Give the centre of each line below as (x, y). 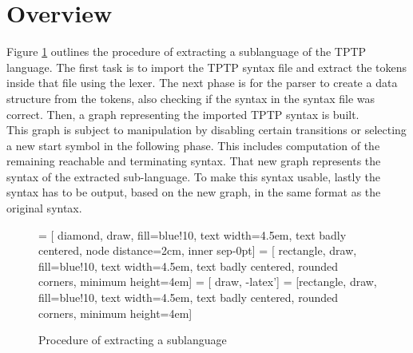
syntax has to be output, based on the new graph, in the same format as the (194, 192)
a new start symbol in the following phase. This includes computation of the (193, 145)
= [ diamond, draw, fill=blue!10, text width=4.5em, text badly (193, 234)
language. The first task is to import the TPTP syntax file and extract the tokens (207, 67)
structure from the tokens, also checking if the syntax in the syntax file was (191, 98)
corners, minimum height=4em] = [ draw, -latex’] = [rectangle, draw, (208, 282)
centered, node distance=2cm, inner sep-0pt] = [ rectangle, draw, (198, 250)
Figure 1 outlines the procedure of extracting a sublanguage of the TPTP (187, 52)
